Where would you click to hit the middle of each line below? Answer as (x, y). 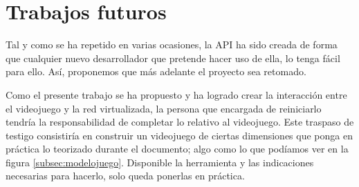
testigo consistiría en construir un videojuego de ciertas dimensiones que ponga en (179, 135)
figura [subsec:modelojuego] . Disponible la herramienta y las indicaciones (160, 162)
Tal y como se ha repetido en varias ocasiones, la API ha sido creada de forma (172, 45)
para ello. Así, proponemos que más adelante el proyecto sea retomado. (156, 71)
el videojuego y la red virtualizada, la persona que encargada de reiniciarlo (164, 108)
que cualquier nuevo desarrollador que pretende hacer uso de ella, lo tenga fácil (173, 58)
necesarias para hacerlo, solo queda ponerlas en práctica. (125, 176)
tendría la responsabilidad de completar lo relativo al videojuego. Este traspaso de (180, 122)
